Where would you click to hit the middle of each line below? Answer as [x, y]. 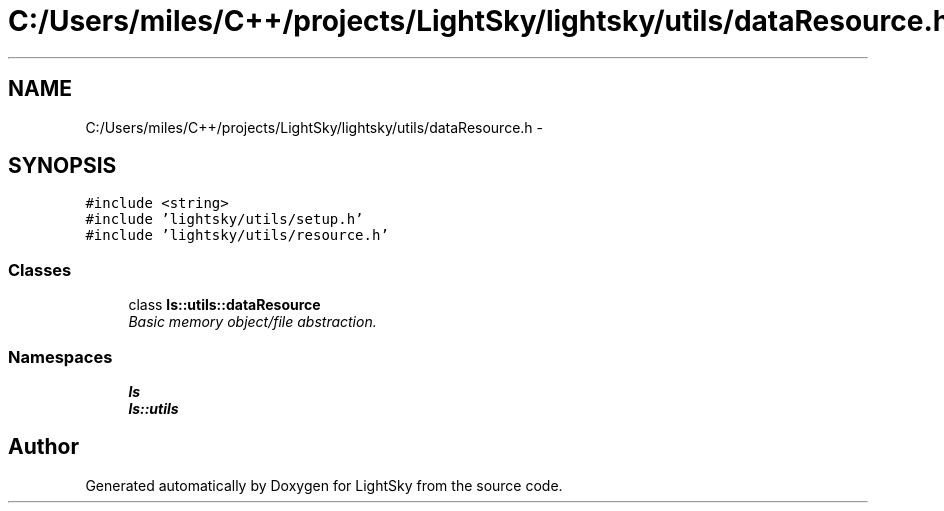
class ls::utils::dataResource [224, 305]
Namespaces [60, 356]
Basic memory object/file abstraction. [252, 322]
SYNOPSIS [62, 166]
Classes [40, 269]
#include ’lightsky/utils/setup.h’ [224, 219]
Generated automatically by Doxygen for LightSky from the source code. [324, 485]
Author [43, 447]
